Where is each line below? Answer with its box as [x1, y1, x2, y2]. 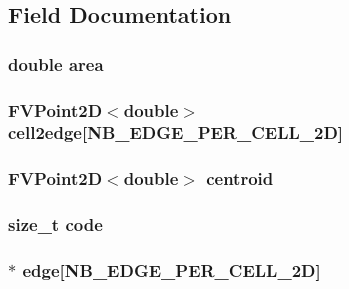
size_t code [8, 212, 103, 237]
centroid [206, 166, 274, 191]
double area [8, 51, 104, 76]
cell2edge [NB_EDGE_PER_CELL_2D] [8, 120, 344, 145]
